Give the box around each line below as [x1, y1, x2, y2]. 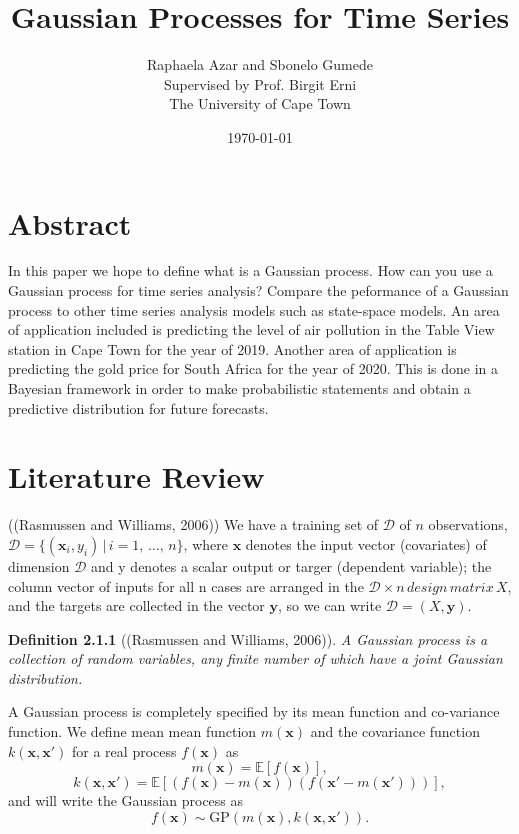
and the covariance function [310, 721, 480, 742]
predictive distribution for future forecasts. [8, 397, 269, 418]
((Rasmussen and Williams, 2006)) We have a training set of [8, 514, 379, 535]
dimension [8, 555, 70, 576]
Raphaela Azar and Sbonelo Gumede [147, 54, 373, 75]
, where [183, 533, 228, 554]
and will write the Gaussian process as [8, 790, 244, 811]
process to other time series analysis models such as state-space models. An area [8, 299, 500, 320]
